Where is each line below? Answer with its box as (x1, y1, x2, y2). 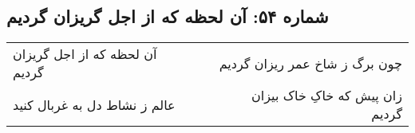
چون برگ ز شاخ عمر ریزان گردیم (219, 53, 402, 72)
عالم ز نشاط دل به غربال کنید (13, 95, 176, 114)
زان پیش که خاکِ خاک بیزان (251, 86, 402, 105)
